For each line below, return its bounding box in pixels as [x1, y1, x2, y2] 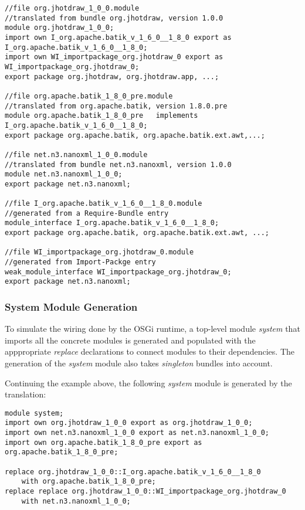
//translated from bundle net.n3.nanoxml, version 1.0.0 [5, 160, 232, 169]
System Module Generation [5, 299, 138, 314]
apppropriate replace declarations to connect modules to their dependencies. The [5, 345, 294, 358]
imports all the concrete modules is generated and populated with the [5, 334, 256, 346]
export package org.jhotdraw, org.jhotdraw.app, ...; [5, 72, 219, 81]
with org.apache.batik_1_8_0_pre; [21, 477, 156, 486]
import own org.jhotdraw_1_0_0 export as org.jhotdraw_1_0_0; [5, 419, 253, 427]
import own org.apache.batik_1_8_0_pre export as [5, 438, 202, 447]
